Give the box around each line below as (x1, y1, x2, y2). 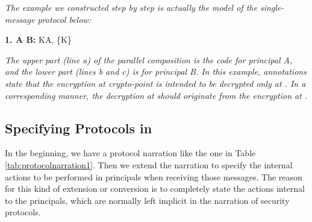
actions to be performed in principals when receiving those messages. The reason (5, 170, 302, 183)
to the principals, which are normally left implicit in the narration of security (5, 194, 290, 206)
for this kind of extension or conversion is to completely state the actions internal (5, 182, 305, 195)
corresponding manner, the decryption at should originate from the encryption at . (5, 89, 308, 101)
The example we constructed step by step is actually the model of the (5, 1, 257, 13)
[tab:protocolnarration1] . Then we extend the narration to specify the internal (5, 158, 293, 171)
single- (260, 1, 284, 13)
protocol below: (37, 13, 91, 25)
